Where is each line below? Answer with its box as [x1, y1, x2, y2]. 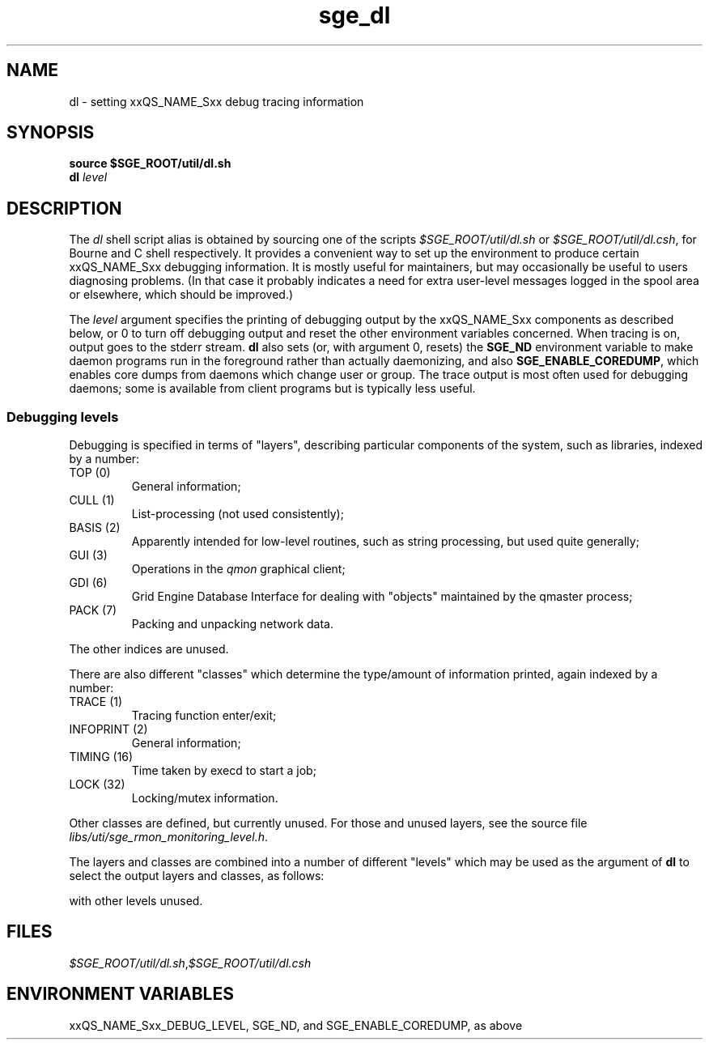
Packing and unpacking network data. [131, 617, 334, 631]
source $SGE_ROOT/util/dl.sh [69, 156, 231, 171]
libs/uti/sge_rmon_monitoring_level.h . [69, 830, 268, 844]
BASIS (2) [69, 521, 121, 535]
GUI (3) [69, 548, 108, 563]
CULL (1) [69, 493, 115, 508]
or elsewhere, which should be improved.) [69, 287, 294, 302]
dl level [69, 170, 108, 185]
